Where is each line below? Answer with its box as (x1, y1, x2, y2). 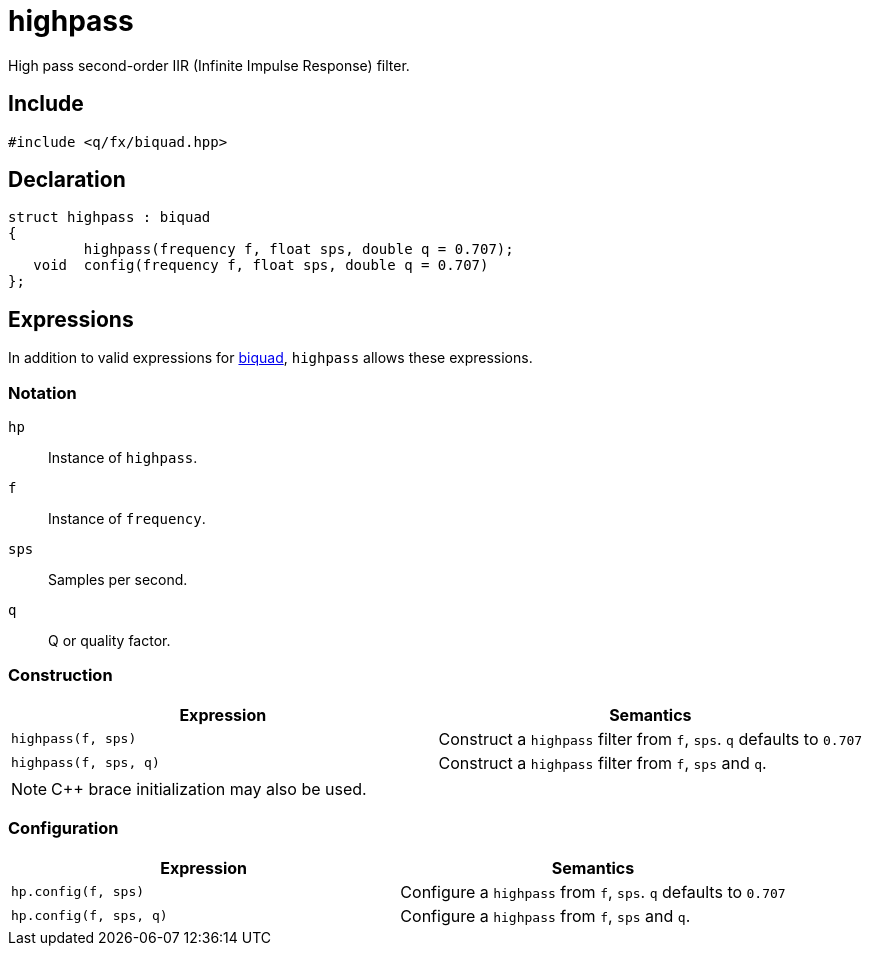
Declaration (8, 167, 126, 193)
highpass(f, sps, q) (11, 755, 160, 771)
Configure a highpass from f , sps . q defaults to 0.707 (400, 881, 786, 902)
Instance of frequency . (48, 510, 206, 528)
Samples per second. (48, 571, 188, 589)
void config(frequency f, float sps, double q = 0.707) (33, 257, 489, 274)
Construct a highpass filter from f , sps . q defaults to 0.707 (438, 728, 863, 749)
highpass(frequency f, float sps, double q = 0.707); (83, 241, 514, 258)
